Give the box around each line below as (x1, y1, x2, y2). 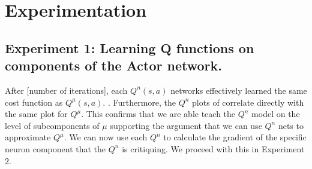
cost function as (5, 96, 63, 108)
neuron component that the (5, 142, 106, 155)
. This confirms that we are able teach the (81, 107, 236, 120)
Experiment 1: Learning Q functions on (5, 38, 254, 57)
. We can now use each (64, 131, 148, 143)
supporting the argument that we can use (110, 119, 262, 131)
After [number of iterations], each (5, 84, 128, 96)
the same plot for (5, 107, 68, 120)
